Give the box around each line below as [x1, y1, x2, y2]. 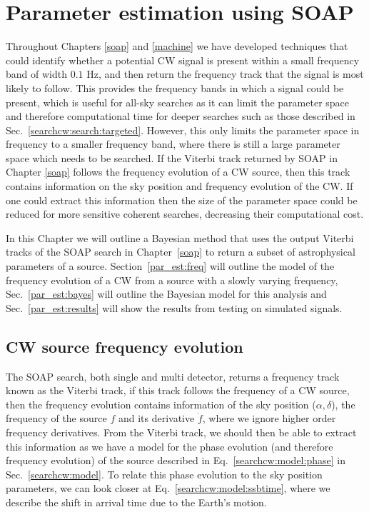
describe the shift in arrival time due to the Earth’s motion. [6, 494, 267, 509]
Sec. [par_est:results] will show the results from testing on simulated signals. [6, 300, 343, 315]
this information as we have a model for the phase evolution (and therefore [6, 438, 333, 453]
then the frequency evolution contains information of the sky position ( [6, 396, 316, 411]
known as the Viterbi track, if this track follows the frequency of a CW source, [6, 383, 350, 398]
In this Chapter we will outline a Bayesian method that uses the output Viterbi [6, 230, 354, 245]
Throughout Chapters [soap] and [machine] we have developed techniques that [6, 39, 348, 54]
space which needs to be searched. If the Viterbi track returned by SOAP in [6, 150, 338, 165]
